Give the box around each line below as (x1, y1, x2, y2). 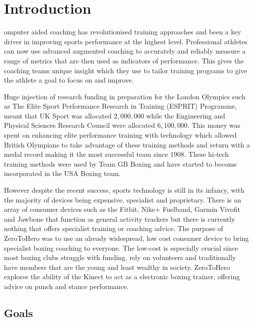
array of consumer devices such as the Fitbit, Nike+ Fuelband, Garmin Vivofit (4, 204, 240, 214)
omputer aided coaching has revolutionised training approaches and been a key (4, 27, 241, 37)
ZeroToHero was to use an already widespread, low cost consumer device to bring (4, 233, 249, 243)
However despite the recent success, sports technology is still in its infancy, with (4, 185, 245, 195)
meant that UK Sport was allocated (4, 110, 112, 120)
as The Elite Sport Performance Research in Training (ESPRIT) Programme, (4, 101, 237, 111)
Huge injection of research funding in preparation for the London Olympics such (4, 91, 246, 101)
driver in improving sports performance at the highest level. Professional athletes (4, 36, 248, 46)
